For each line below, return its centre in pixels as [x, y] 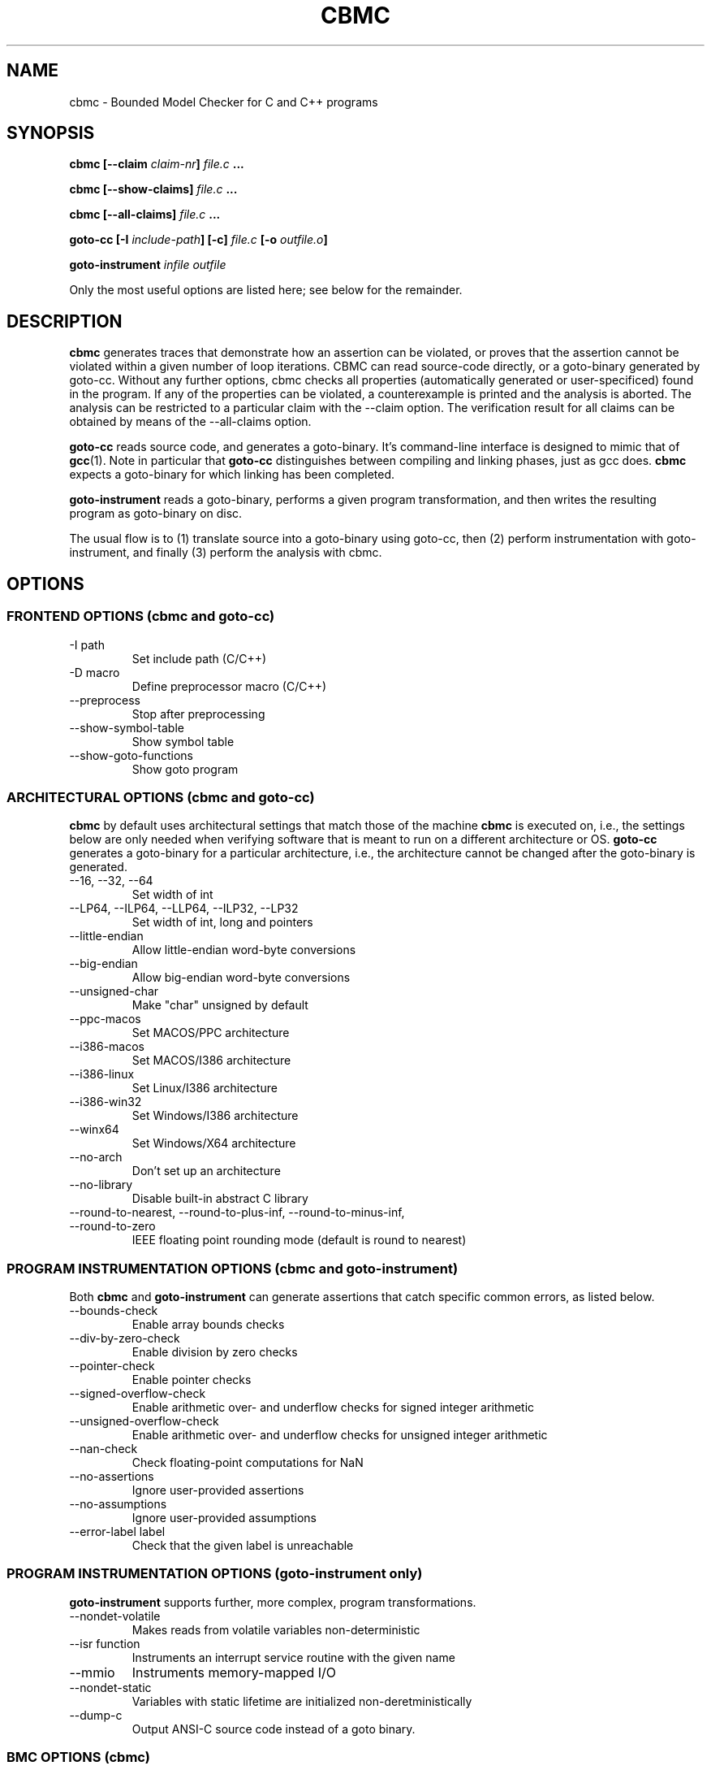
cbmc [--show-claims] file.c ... [153, 189]
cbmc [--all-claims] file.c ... [145, 215]
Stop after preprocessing [198, 714]
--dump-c [96, 1715]
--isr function [105, 1643]
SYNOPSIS [51, 133]
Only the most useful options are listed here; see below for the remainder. [266, 290]
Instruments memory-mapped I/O [234, 1672]
